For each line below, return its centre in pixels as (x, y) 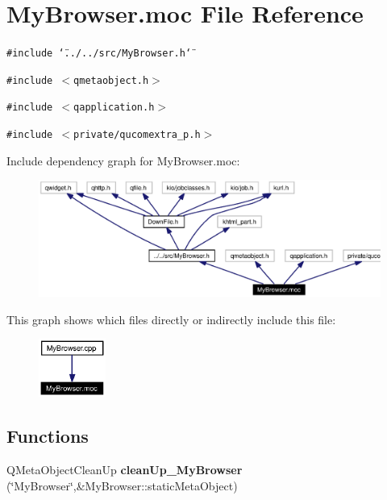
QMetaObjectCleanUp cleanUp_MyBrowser (125, 469)
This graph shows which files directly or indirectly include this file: (171, 319)
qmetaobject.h (111, 80)
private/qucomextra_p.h (137, 135)
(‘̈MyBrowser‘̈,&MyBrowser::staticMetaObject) (122, 485)
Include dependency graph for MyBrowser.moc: (123, 160)
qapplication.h (114, 108)
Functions (48, 436)
